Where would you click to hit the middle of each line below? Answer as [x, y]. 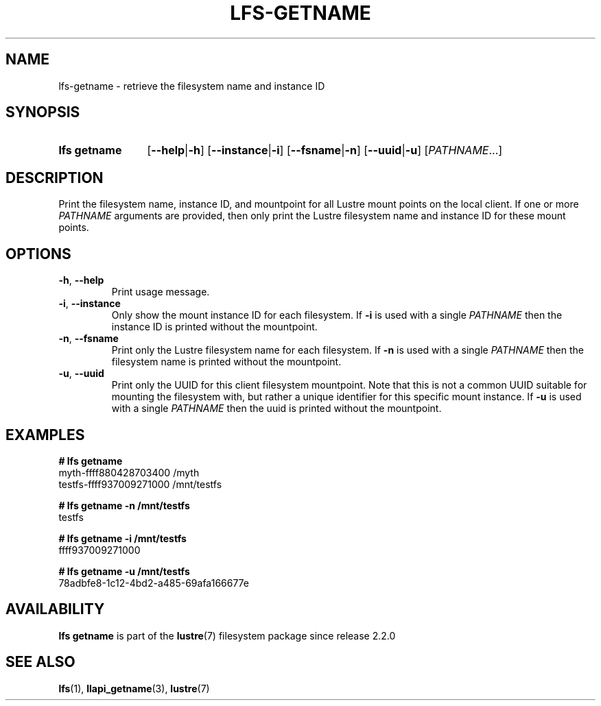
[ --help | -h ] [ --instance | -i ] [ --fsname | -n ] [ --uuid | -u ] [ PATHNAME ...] [325, 150]
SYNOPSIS [43, 112]
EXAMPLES [45, 435]
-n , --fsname [89, 339]
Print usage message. [161, 292]
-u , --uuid [81, 374]
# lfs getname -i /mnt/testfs [122, 538]
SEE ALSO [40, 662]
